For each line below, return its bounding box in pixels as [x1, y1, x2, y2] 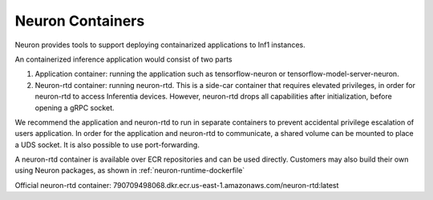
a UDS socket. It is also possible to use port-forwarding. [14, 140, 200, 150]
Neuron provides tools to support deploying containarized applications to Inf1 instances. [14, 40, 306, 50]
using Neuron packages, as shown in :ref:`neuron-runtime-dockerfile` [14, 166, 245, 175]
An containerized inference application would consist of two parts [14, 54, 233, 64]
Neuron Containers [14, 12, 145, 30]
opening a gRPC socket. [34, 102, 115, 112]
